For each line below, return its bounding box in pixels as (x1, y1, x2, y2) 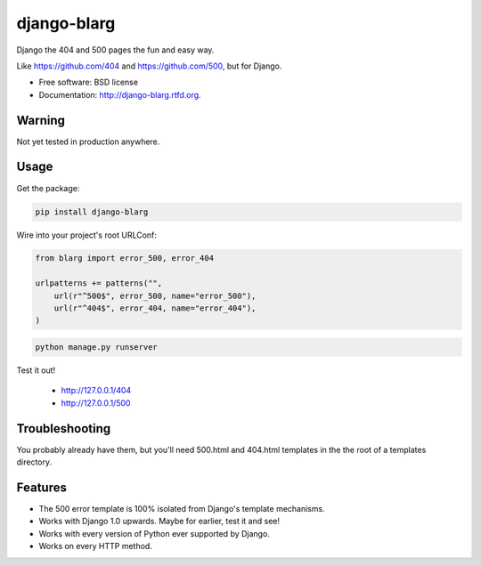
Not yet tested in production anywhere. (16, 136, 160, 147)
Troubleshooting (16, 421, 111, 436)
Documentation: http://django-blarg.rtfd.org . (38, 89, 201, 100)
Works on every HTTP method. (38, 541, 153, 552)
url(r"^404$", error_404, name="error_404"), (53, 303, 257, 313)
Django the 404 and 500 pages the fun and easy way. (16, 44, 215, 55)
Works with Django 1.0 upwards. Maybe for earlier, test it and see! (38, 516, 281, 527)
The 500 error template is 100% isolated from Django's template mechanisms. (38, 503, 325, 513)
